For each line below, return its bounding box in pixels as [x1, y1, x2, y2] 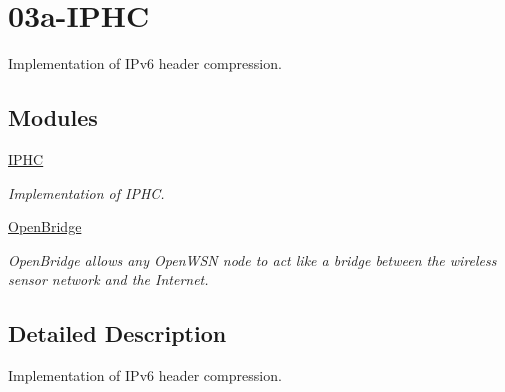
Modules [8, 102, 98, 133]
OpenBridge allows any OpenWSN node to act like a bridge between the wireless [8, 249, 497, 270]
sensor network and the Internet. [8, 269, 209, 290]
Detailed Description [8, 318, 227, 349]
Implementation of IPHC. [8, 182, 165, 203]
